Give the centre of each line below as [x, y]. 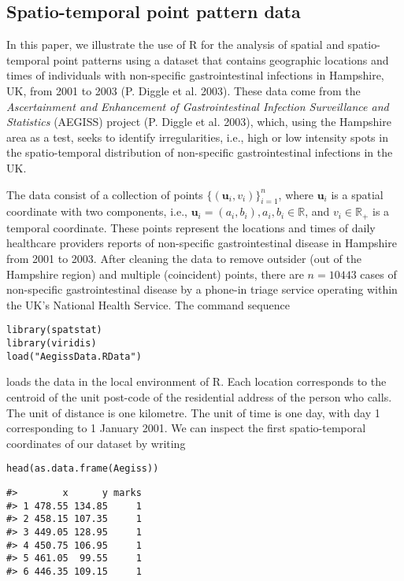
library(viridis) [52, 344]
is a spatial [357, 194]
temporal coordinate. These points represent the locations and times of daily [191, 227]
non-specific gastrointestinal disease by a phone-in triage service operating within [202, 289]
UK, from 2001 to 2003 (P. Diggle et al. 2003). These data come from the [183, 90]
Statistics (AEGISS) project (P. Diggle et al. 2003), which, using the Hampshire [199, 122]
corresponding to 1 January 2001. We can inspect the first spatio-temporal [186, 428]
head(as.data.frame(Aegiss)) [83, 469]
